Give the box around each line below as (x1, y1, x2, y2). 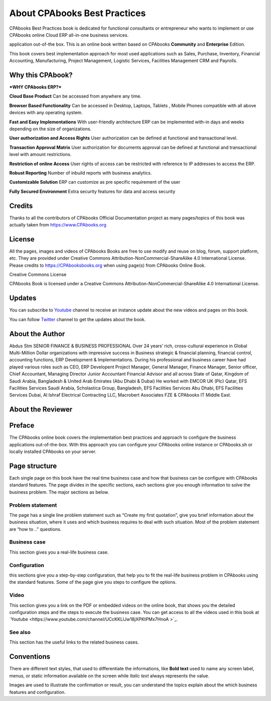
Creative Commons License (9, 272, 67, 278)
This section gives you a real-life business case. (9, 549, 109, 555)
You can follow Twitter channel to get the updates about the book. (9, 316, 146, 322)
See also (9, 629, 31, 636)
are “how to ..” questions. (9, 526, 62, 532)
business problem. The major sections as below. (9, 489, 109, 495)
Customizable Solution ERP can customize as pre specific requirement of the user (9, 179, 181, 185)
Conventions (9, 652, 51, 661)
